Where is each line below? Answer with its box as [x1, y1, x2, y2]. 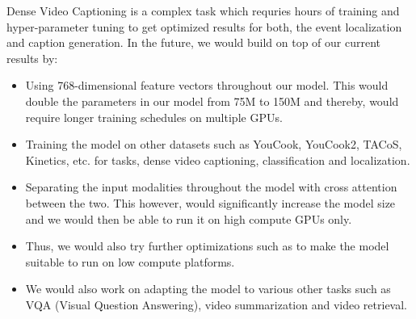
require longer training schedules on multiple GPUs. [25, 108, 283, 125]
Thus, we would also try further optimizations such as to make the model [25, 237, 389, 254]
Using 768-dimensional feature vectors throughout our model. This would [25, 77, 389, 94]
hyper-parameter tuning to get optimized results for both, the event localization [6, 18, 402, 35]
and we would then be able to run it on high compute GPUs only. [25, 210, 352, 227]
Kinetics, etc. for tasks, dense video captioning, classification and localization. [25, 151, 410, 168]
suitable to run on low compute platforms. [25, 253, 235, 270]
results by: [6, 49, 58, 66]
